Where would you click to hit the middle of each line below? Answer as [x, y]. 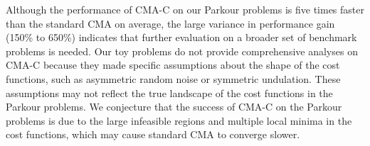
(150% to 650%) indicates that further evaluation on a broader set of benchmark [181, 37]
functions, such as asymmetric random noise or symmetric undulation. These [173, 78]
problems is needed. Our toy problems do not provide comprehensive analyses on [182, 51]
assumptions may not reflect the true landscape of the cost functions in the [169, 92]
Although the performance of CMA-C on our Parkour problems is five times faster [185, 9]
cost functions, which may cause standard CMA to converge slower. [153, 134]
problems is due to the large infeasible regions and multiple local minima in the [179, 120]
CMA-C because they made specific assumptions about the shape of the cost [173, 65]
